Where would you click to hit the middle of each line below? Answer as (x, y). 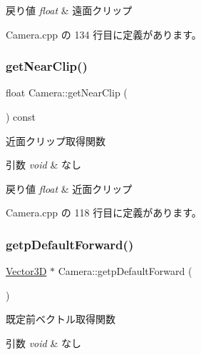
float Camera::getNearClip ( (67, 92)
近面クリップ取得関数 (56, 140)
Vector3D (26, 271)
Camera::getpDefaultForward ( (125, 271)
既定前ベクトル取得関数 (61, 319)
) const (21, 116)
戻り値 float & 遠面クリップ (69, 10)
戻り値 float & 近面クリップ (69, 188)
